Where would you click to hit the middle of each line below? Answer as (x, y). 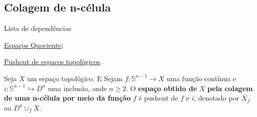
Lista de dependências (38, 28)
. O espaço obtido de (161, 88)
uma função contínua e (201, 78)
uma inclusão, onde (77, 88)
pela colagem (230, 88)
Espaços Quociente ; (34, 45)
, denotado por (216, 98)
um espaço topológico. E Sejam (75, 78)
